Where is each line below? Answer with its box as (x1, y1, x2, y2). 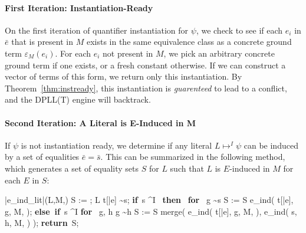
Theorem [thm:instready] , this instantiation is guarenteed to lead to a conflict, (5, 81, 287, 94)
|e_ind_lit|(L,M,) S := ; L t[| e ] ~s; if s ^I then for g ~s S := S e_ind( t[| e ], (5, 193, 294, 206)
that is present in (11, 35, 73, 48)
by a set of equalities (5, 150, 80, 163)
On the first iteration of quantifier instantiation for (5, 24, 189, 36)
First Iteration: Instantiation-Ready (5, 1, 153, 14)
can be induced (244, 139, 298, 151)
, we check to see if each (196, 24, 283, 36)
